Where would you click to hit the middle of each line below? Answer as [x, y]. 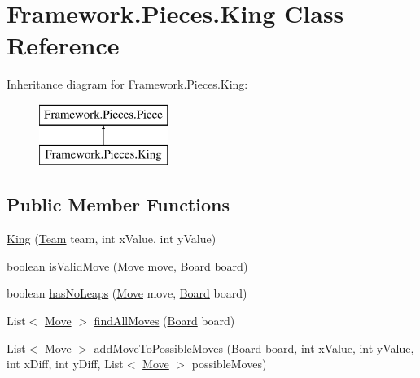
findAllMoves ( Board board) [164, 321]
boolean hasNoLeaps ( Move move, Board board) [127, 293]
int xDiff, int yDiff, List [65, 364]
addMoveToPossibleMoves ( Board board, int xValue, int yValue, [254, 348]
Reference [63, 45]
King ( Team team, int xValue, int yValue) [112, 239]
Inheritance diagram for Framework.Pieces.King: [127, 84]
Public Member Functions [118, 204]
